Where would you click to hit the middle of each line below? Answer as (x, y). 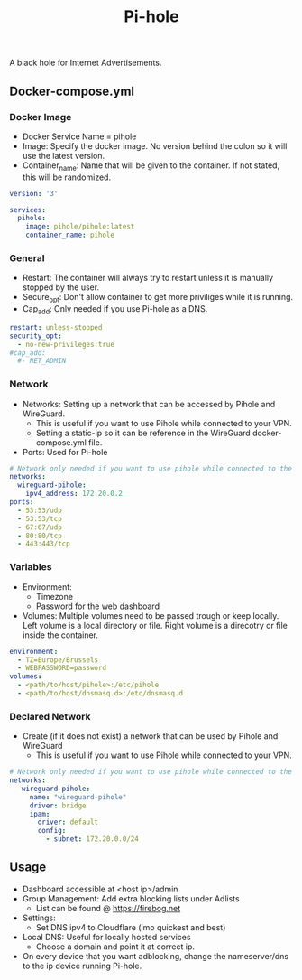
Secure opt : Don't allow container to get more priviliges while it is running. (158, 298)
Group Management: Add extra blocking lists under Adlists (131, 898)
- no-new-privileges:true (66, 344)
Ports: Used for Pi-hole (65, 452)
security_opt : (36, 336)
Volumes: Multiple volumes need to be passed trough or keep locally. (151, 615)
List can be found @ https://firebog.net (108, 908)
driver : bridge (58, 806)
